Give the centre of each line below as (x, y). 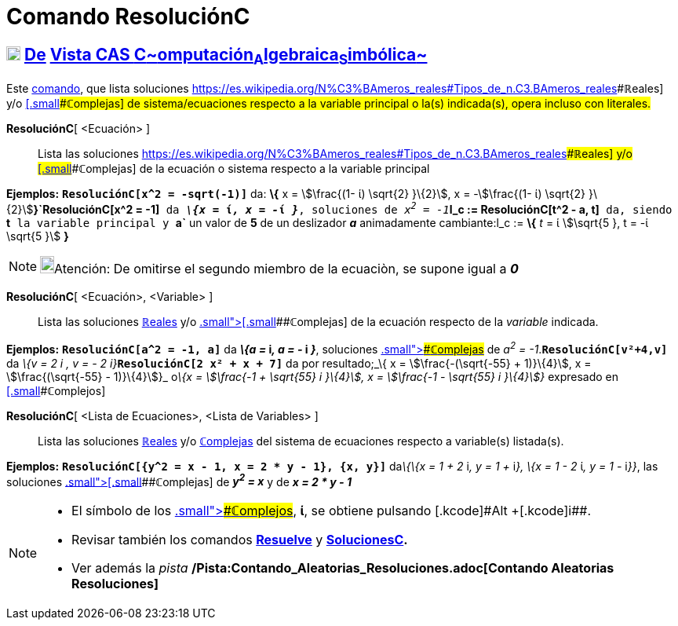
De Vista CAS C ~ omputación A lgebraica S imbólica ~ (226, 56)
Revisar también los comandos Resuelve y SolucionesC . (240, 540)
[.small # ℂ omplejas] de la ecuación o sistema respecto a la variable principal (234, 169)
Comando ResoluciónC (128, 16)
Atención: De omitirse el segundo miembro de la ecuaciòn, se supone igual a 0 (286, 269)
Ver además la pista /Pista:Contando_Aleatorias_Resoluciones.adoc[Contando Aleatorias (343, 568)
